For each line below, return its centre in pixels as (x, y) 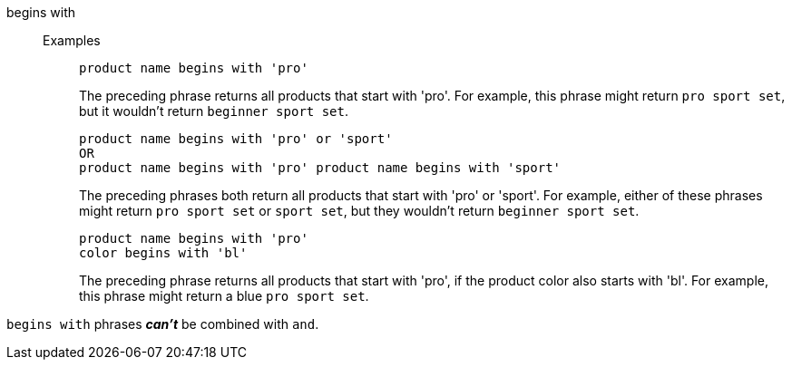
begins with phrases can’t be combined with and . (163, 324)
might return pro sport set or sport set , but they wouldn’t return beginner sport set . (359, 211)
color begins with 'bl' (163, 253)
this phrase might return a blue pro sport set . (224, 296)
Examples (72, 40)
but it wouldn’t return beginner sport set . (214, 111)
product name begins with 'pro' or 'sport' (236, 139)
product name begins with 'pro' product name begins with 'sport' (320, 168)
